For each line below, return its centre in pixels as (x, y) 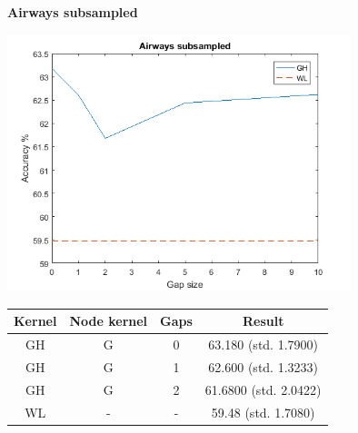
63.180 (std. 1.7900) (263, 344)
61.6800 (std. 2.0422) (263, 389)
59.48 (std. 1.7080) (263, 412)
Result (263, 321)
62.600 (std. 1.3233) (263, 366)
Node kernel (109, 321)
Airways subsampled (73, 12)
